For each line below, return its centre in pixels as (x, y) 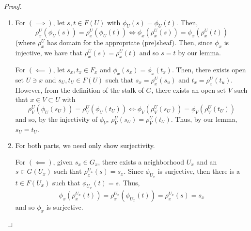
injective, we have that (49, 53)
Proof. (13, 6)
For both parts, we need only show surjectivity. (85, 145)
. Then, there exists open (209, 69)
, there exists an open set (188, 90)
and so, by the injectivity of (56, 119)
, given (63, 161)
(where (25, 42)
